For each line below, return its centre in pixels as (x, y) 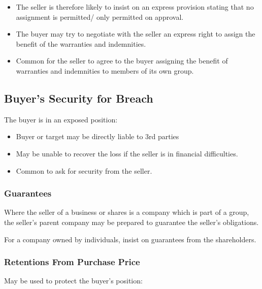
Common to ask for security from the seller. (84, 170)
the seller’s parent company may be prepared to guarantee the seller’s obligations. (132, 222)
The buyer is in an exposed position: (61, 119)
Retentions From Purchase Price (72, 262)
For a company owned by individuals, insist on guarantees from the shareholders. (130, 239)
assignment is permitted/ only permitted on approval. (100, 17)
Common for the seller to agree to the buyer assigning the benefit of (122, 61)
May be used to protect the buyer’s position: (73, 281)
